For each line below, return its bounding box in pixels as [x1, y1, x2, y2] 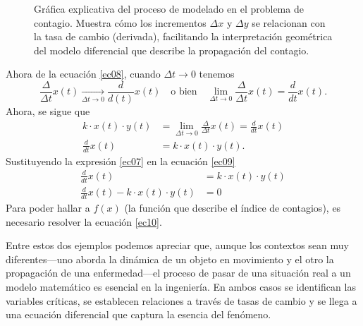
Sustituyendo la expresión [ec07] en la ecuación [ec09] [6, 153, 235, 168]
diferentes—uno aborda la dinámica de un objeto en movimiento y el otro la [6, 251, 334, 266]
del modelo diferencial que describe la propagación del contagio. [34, 42, 309, 57]
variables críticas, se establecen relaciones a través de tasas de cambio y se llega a [6, 293, 357, 308]
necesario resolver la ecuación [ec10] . [6, 214, 162, 229]
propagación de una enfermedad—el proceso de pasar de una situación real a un [6, 265, 351, 280]
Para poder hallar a [6, 200, 90, 215]
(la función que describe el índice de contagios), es [124, 200, 341, 215]
